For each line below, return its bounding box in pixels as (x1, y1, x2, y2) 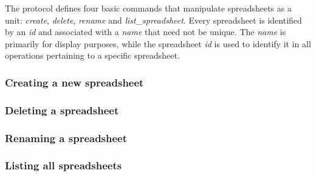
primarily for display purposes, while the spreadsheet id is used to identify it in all (5, 37, 311, 50)
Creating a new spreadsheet (5, 74, 144, 90)
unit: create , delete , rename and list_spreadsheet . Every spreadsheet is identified (5, 13, 302, 26)
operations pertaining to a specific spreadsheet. (5, 49, 180, 62)
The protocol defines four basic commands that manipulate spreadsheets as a (5, 2, 292, 14)
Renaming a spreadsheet (5, 130, 128, 145)
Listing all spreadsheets (5, 158, 122, 173)
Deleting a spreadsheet (5, 102, 119, 117)
